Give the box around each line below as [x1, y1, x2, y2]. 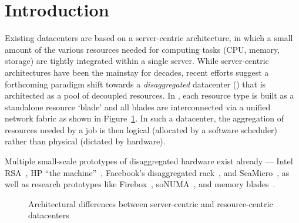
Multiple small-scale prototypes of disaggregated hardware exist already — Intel [5, 155, 293, 167]
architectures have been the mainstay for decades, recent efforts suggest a [5, 66, 269, 78]
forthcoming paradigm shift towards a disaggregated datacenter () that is [5, 77, 266, 90]
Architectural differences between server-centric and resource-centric [28, 197, 273, 210]
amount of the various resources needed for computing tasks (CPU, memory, [5, 43, 280, 55]
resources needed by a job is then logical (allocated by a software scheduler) [5, 123, 278, 136]
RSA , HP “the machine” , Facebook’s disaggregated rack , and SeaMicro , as [5, 166, 290, 178]
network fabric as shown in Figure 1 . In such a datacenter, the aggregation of [5, 112, 284, 124]
